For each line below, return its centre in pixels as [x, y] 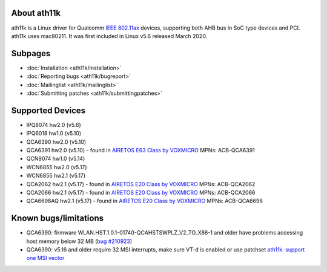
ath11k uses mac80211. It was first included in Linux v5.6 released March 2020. [109, 36]
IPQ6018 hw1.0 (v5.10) [54, 134]
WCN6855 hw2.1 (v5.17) [56, 176]
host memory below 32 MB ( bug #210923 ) [79, 241]
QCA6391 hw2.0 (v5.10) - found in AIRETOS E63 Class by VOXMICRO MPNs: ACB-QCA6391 [141, 151]
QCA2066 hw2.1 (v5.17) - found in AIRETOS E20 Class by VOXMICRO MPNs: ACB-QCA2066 [141, 193]
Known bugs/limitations [58, 219]
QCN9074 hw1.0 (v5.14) [56, 159]
